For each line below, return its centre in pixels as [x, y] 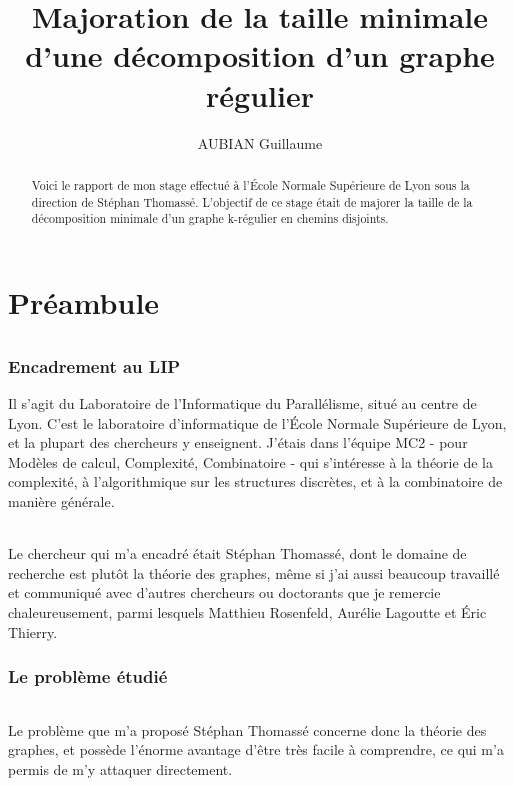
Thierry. [33, 631]
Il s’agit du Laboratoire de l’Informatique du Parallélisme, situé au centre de [242, 402]
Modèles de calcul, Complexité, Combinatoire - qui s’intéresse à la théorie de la [250, 461]
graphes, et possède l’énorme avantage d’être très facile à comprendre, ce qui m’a [256, 749]
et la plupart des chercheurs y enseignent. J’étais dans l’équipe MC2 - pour [238, 442]
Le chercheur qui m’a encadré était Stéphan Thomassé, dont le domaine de [237, 553]
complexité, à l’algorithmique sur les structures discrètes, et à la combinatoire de [255, 481]
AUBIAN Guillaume [260, 142]
